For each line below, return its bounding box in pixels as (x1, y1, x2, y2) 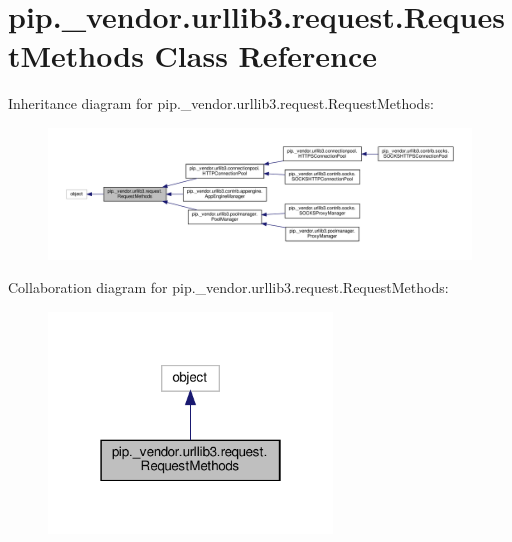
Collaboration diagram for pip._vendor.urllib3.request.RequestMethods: (8, 277, 449, 298)
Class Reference (154, 35, 378, 76)
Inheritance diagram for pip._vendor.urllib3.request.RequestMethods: (8, 93, 434, 114)
